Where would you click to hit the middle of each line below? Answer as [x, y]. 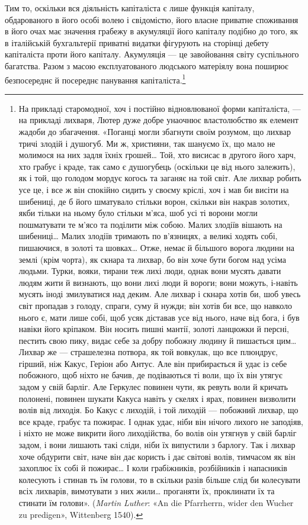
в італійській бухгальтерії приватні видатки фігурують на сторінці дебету [137, 42]
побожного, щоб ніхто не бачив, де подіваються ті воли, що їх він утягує [150, 375]
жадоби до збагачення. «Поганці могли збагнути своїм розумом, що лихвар [155, 131]
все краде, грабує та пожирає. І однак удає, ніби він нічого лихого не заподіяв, [161, 421]
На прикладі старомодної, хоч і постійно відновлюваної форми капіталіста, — [160, 108]
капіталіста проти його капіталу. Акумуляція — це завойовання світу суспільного [152, 54]
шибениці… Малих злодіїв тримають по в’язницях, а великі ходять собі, [148, 236]
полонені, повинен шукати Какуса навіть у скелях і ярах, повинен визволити [157, 398]
